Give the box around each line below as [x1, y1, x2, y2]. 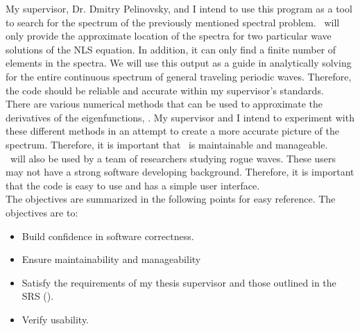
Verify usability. [22, 312, 89, 326]
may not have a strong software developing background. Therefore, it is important [6, 164, 354, 179]
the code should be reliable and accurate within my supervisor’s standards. [6, 83, 324, 97]
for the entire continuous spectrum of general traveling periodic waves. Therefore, [6, 69, 352, 83]
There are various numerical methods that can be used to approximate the [6, 96, 323, 111]
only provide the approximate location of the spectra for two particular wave [6, 28, 332, 43]
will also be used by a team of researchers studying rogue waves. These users [10, 151, 336, 165]
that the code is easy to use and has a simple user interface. [6, 178, 260, 192]
